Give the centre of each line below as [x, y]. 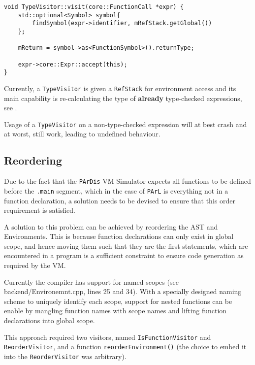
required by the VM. [35, 265]
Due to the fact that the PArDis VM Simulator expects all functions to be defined [127, 181]
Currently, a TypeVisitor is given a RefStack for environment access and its [120, 88]
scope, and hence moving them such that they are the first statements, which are [126, 246]
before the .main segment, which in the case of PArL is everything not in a [116, 190]
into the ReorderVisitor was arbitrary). [65, 356]
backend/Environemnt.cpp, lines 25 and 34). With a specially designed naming [123, 291]
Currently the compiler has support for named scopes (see [91, 282]
